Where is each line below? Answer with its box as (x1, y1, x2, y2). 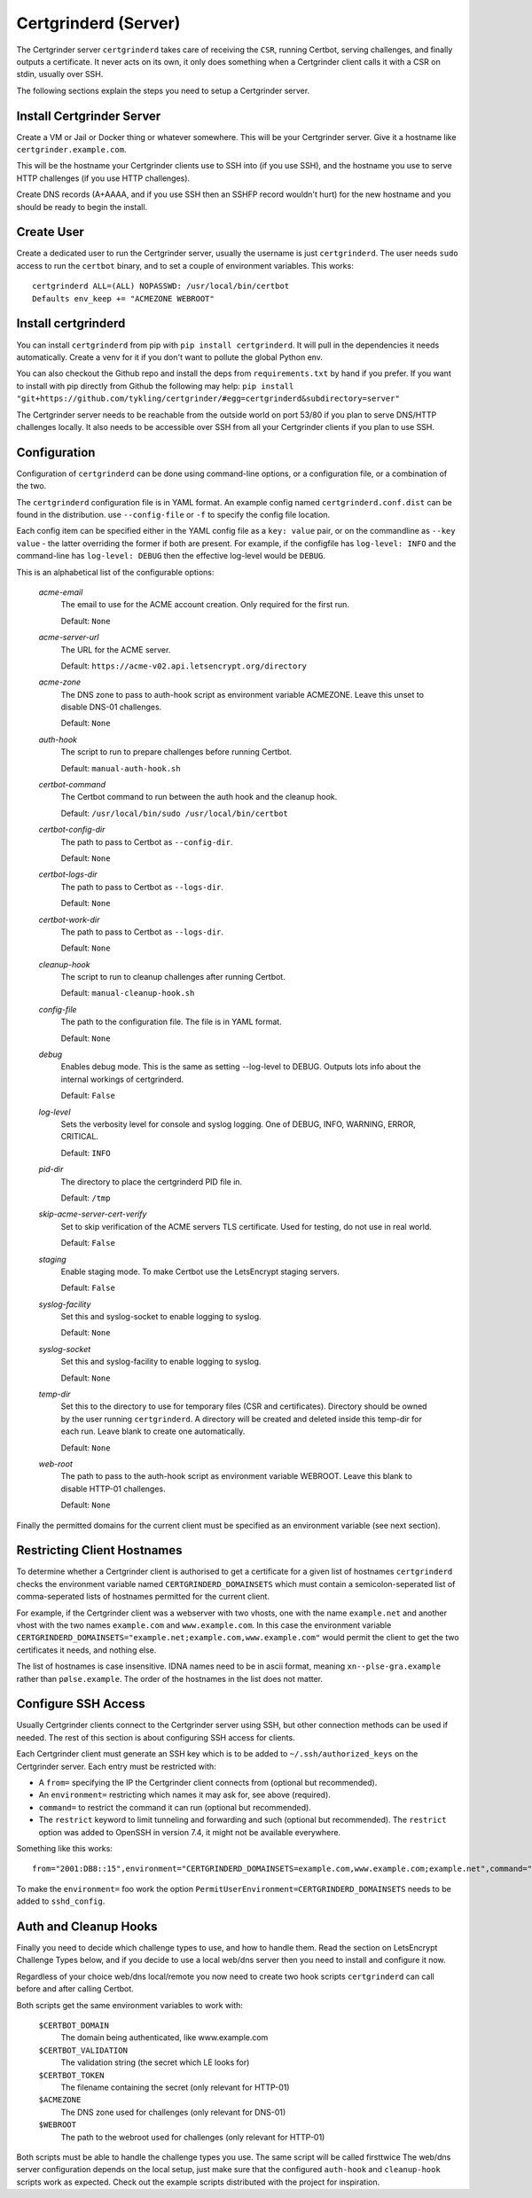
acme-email (38, 586, 83, 598)
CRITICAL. (60, 1131, 99, 1142)
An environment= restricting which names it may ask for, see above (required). (38, 1789, 332, 1800)
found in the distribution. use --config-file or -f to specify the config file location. (16, 509, 331, 520)
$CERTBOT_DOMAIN (38, 2021, 110, 2030)
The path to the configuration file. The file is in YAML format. (60, 1016, 283, 1028)
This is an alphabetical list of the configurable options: (16, 567, 215, 577)
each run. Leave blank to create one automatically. (60, 1426, 246, 1436)
